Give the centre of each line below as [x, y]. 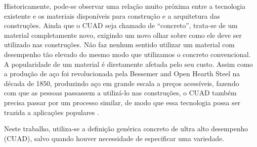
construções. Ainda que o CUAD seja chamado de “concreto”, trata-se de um [121, 25]
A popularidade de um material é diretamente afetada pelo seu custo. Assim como [128, 64]
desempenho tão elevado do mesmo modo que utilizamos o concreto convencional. [128, 54]
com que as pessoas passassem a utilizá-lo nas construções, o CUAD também [120, 93]
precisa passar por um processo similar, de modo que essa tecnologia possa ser [122, 102]
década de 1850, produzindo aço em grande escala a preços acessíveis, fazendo [122, 83]
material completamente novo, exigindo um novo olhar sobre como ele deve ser [123, 35]
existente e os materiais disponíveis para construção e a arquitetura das [112, 15]
